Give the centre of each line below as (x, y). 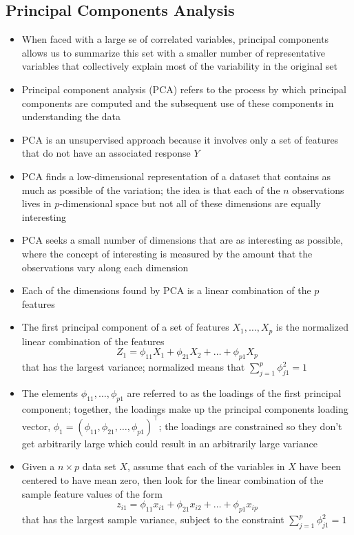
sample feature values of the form (92, 493)
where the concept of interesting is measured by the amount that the (167, 253)
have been (320, 466)
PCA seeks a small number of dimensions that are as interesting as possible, (182, 240)
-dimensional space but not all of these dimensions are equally (190, 203)
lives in (37, 203)
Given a (38, 466)
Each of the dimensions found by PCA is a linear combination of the (166, 290)
